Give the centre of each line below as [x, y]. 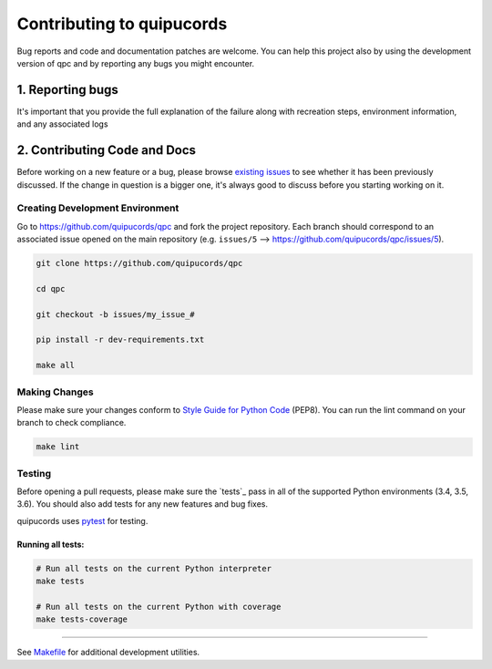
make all [56, 365]
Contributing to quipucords [122, 24]
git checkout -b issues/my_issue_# [115, 314]
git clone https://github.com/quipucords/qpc [139, 263]
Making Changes [56, 392]
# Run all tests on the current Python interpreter [154, 568]
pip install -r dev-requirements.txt [120, 340]
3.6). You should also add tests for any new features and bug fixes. [143, 504]
